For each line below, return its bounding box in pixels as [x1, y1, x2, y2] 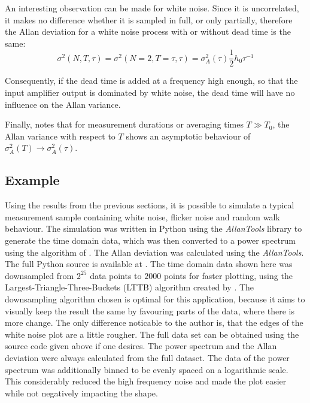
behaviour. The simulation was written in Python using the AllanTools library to [5, 222, 302, 235]
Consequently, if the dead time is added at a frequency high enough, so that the [5, 74, 298, 87]
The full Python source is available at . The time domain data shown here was [5, 257, 293, 270]
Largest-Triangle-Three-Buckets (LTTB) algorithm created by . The [5, 281, 254, 293]
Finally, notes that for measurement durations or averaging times [5, 118, 244, 131]
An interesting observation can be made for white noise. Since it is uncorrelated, [5, 2, 299, 14]
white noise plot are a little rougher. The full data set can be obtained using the [5, 328, 299, 340]
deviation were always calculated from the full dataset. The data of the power [5, 351, 290, 363]
